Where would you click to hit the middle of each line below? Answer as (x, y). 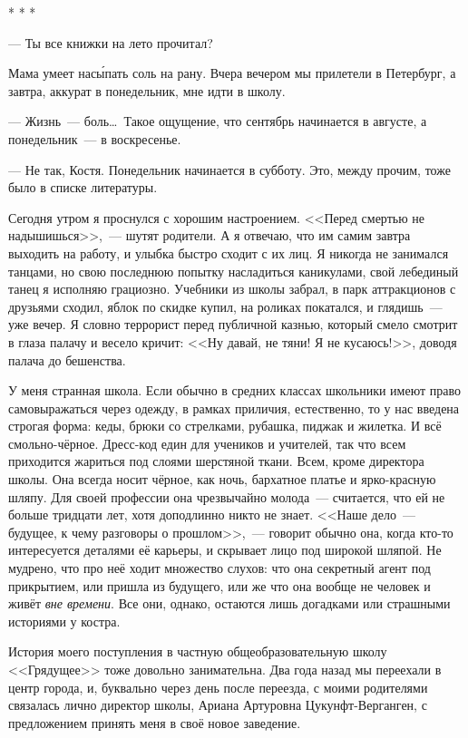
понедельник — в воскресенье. (95, 138)
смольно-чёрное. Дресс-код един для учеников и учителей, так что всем (207, 443)
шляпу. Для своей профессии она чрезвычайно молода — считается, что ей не (227, 496)
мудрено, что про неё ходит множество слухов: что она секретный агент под (219, 568)
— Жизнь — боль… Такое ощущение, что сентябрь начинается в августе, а (218, 121)
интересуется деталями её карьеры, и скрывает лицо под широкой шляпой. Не (225, 550)
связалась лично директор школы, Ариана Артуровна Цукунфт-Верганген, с (218, 705)
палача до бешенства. (67, 359)
